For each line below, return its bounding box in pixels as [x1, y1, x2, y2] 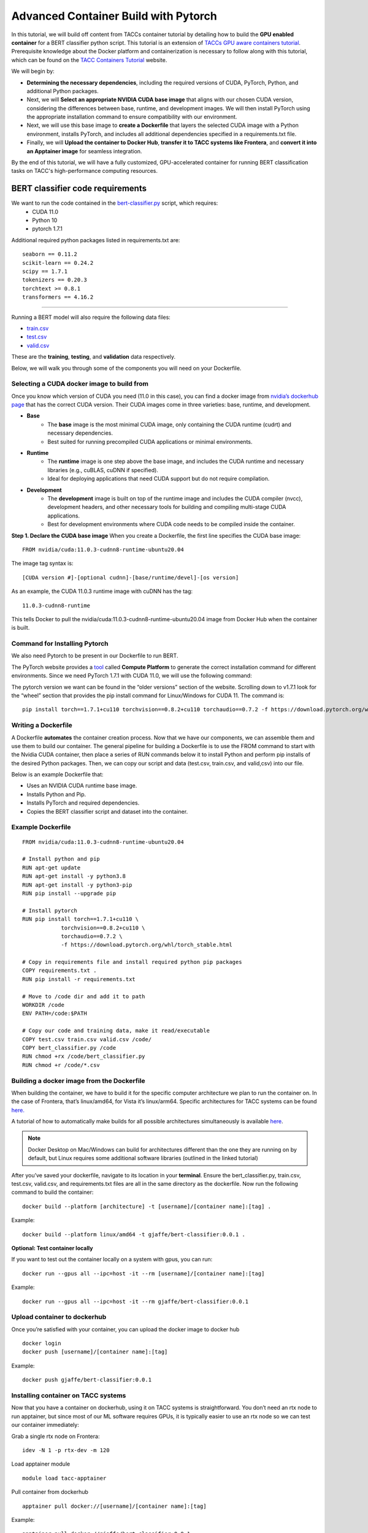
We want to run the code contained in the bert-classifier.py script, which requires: [11, 199, 218, 207]
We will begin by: [11, 67, 55, 75]
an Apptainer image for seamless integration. [26, 147, 142, 155]
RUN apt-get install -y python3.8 [22, 873, 126, 880]
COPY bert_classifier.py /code [22, 1044, 117, 1051]
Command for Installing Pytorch [11, 640, 109, 648]
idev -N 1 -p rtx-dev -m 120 [22, 1447, 110, 1453]
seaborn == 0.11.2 [22, 251, 78, 258]
